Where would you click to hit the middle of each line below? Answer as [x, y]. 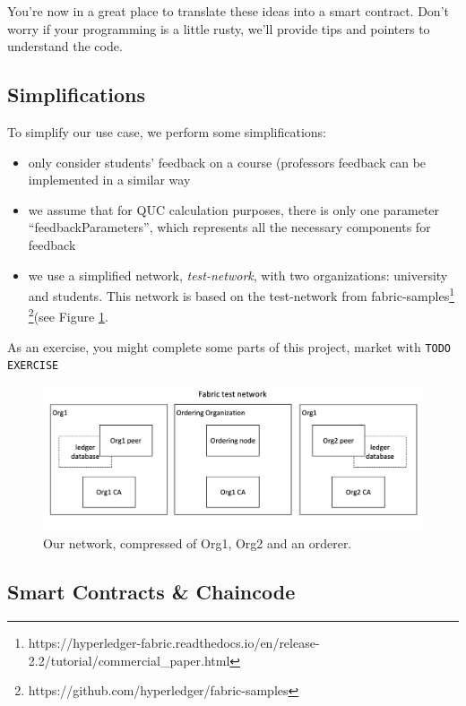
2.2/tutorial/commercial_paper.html [129, 660]
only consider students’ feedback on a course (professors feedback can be [227, 162]
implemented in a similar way [109, 180]
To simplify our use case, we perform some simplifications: [167, 131]
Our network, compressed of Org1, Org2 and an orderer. [198, 543]
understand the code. [65, 46]
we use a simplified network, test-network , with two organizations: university [238, 275]
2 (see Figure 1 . [68, 315]
